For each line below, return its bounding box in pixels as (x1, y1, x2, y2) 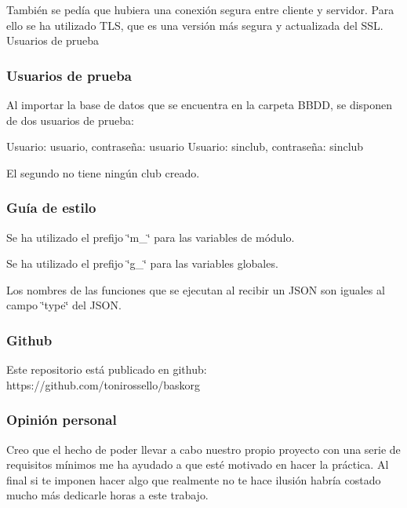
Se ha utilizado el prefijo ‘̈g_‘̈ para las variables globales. (6, 255, 278, 272)
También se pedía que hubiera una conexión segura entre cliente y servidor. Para (6, 2, 394, 17)
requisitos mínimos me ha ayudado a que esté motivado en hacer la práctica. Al (6, 456, 389, 473)
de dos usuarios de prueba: (6, 111, 134, 128)
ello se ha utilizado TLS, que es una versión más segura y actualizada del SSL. (6, 16, 383, 33)
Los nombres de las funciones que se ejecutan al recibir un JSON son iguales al (6, 281, 385, 298)
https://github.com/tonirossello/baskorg (6, 376, 200, 393)
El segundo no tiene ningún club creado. (6, 164, 200, 181)
